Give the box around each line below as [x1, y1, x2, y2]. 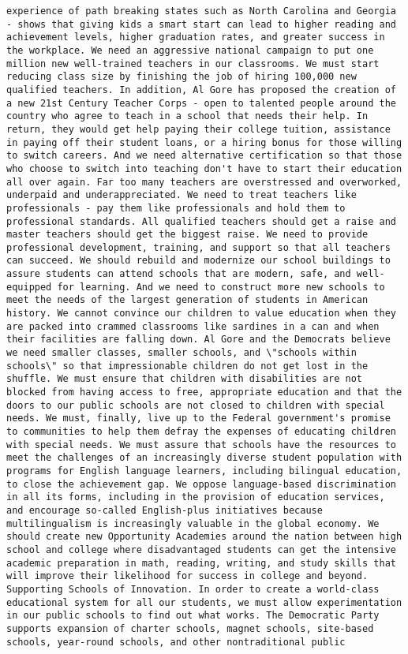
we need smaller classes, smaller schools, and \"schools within [6, 347, 357, 359]
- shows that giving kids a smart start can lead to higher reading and [6, 18, 396, 30]
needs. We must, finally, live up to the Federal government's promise [6, 413, 391, 424]
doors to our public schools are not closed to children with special [6, 399, 385, 411]
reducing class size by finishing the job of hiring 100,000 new [6, 71, 357, 83]
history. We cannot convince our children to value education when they [6, 308, 396, 320]
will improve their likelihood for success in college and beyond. [6, 570, 369, 582]
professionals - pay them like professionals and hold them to [6, 202, 346, 214]
